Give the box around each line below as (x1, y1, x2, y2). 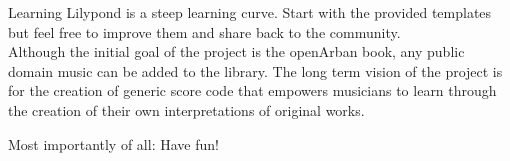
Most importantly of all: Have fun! (8, 133, 219, 154)
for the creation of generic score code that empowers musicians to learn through (8, 80, 497, 101)
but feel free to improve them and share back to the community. (8, 21, 401, 42)
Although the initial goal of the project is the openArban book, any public (8, 41, 465, 62)
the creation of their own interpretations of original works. (8, 99, 365, 120)
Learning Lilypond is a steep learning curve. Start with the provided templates (8, 2, 492, 22)
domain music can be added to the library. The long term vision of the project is (8, 60, 503, 81)
